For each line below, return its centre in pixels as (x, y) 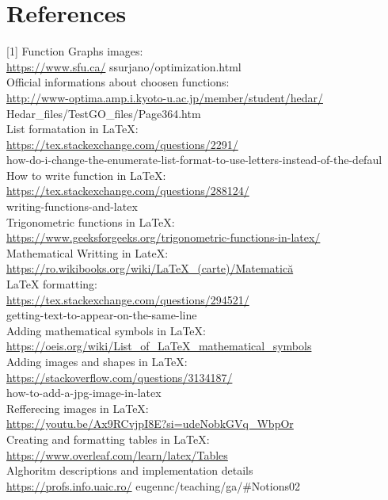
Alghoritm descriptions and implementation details (130, 470)
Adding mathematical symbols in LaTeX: (106, 330)
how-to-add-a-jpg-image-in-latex (84, 393)
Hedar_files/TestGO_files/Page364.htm (104, 113)
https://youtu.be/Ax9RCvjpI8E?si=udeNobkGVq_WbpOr (150, 424)
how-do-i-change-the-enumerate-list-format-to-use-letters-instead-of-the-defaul (194, 160)
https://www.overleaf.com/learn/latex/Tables (117, 454)
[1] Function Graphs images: (75, 51)
